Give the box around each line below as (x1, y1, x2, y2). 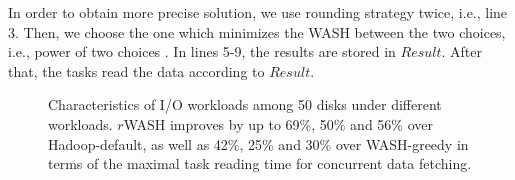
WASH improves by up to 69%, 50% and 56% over (123, 113, 433, 134)
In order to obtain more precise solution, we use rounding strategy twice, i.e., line (8, 2, 508, 22)
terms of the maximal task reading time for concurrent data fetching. (48, 153, 472, 174)
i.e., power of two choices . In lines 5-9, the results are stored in (8, 41, 396, 62)
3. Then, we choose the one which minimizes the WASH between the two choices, (8, 21, 506, 42)
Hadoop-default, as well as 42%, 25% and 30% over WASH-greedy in (48, 133, 469, 154)
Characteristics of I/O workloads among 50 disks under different (48, 94, 442, 115)
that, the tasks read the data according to (8, 60, 265, 81)
